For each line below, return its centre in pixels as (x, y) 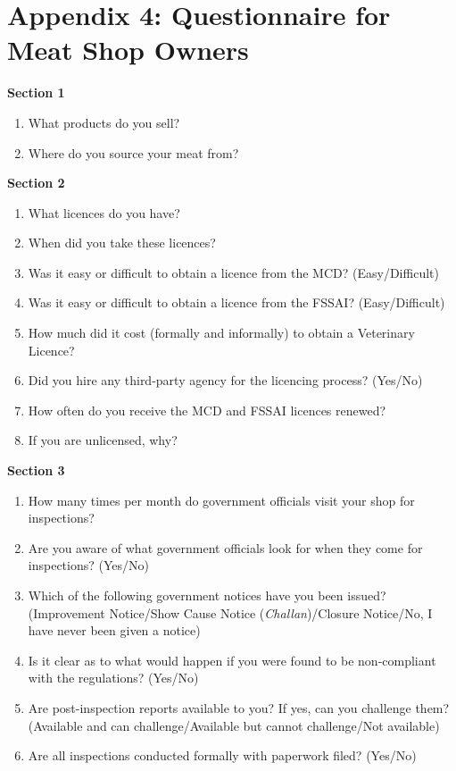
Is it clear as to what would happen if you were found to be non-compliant (232, 660)
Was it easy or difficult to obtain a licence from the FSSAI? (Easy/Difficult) (236, 302)
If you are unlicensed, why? (103, 440)
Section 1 (36, 92)
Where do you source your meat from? (133, 152)
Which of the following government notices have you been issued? (207, 595)
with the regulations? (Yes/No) (113, 678)
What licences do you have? (104, 212)
